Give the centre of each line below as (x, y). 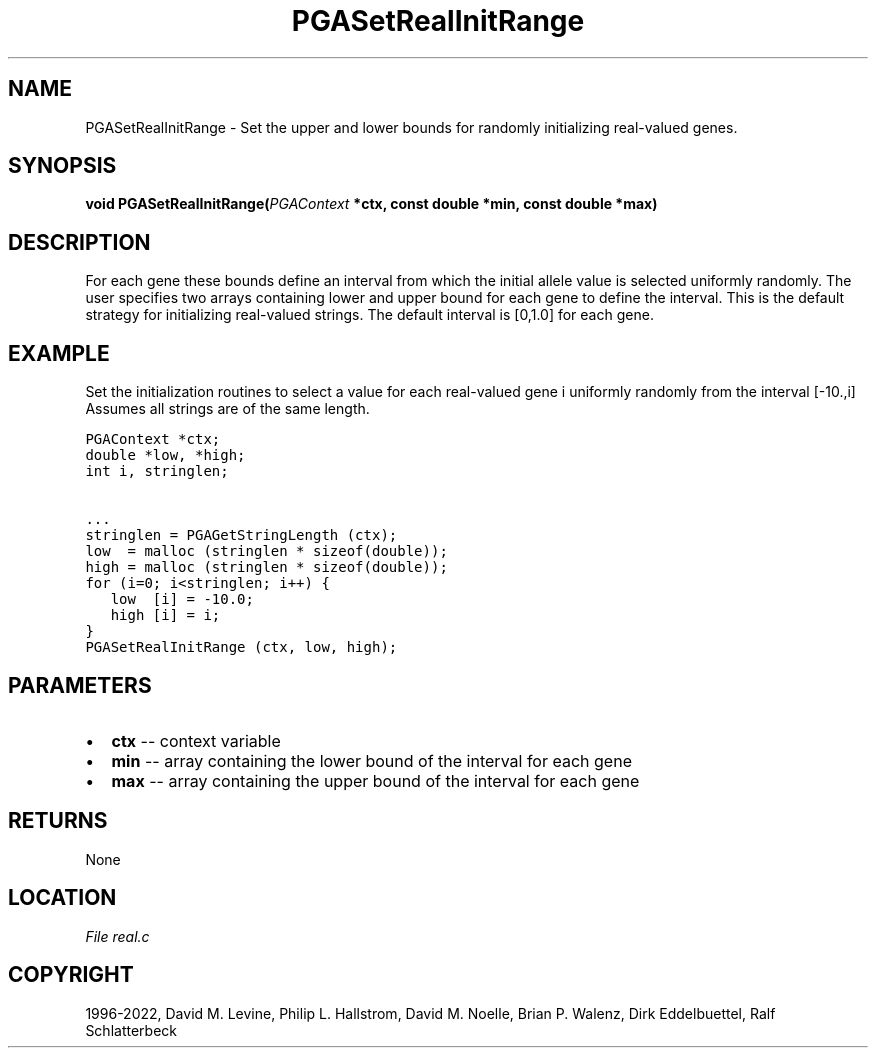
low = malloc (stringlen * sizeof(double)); (266, 551)
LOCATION (62, 898)
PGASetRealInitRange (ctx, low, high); (241, 647)
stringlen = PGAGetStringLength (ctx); (241, 535)
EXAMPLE (59, 353)
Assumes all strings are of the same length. (227, 409)
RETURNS (58, 821)
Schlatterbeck (131, 1030)
